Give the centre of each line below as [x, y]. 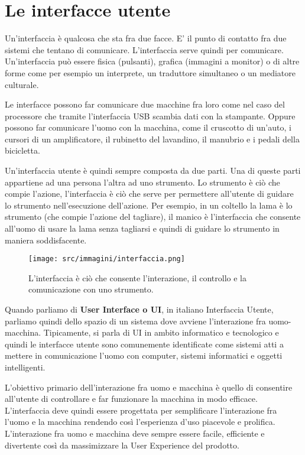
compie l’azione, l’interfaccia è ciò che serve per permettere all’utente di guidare [149, 194]
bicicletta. [22, 150]
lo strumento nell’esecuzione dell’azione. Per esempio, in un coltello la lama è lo [149, 205]
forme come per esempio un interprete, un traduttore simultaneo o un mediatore [150, 72]
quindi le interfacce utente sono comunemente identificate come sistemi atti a [144, 344]
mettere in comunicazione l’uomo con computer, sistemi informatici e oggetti [144, 355]
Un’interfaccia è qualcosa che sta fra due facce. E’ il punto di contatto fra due [146, 38]
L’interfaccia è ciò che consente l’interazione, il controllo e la [138, 277]
